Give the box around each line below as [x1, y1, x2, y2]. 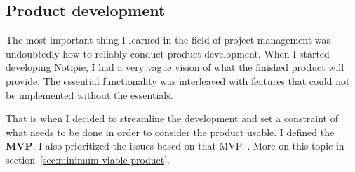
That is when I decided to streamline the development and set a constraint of [6, 111, 339, 126]
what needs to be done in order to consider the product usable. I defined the [6, 124, 335, 139]
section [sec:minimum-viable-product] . [6, 152, 170, 166]
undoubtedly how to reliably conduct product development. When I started [6, 46, 330, 60]
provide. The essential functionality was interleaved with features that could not [6, 73, 350, 88]
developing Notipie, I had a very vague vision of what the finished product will [6, 60, 344, 74]
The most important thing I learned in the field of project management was [6, 32, 331, 47]
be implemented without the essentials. [6, 87, 173, 102]
